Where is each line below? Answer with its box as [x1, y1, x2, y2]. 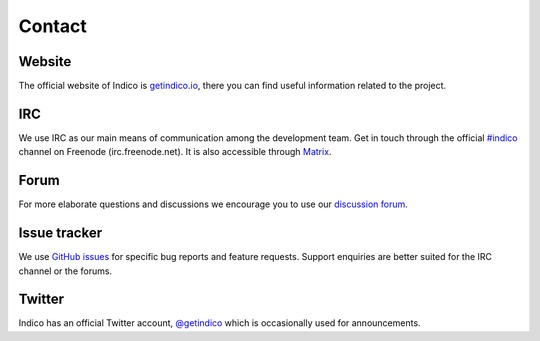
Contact [18, 15, 87, 37]
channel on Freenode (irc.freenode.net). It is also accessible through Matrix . [18, 146, 332, 158]
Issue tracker [18, 225, 103, 242]
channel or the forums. [18, 265, 113, 277]
